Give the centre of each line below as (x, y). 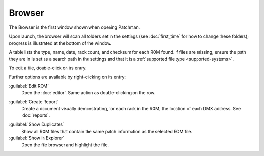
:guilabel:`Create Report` (34, 102)
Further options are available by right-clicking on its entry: (67, 77)
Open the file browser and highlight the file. (65, 145)
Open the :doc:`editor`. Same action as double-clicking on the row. (88, 92)
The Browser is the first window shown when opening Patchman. (75, 27)
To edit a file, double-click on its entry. (48, 68)
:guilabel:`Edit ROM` (29, 86)
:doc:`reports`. (36, 115)
